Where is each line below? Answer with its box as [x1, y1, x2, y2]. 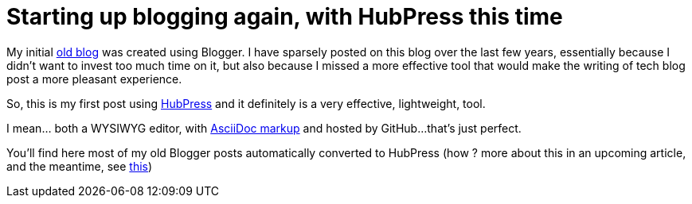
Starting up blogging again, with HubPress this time [6, 3, 563, 30]
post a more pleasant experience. [6, 71, 182, 86]
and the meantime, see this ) [6, 159, 153, 173]
